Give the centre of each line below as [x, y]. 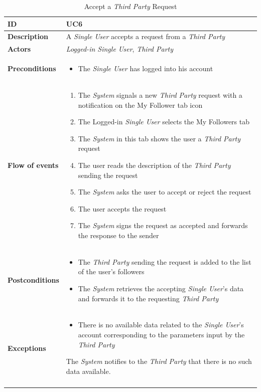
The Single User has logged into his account [146, 68]
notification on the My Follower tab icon [140, 105]
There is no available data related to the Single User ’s [161, 325]
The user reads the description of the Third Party [154, 165]
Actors [19, 49]
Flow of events [33, 165]
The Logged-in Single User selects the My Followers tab [164, 122]
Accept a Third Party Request [130, 6]
